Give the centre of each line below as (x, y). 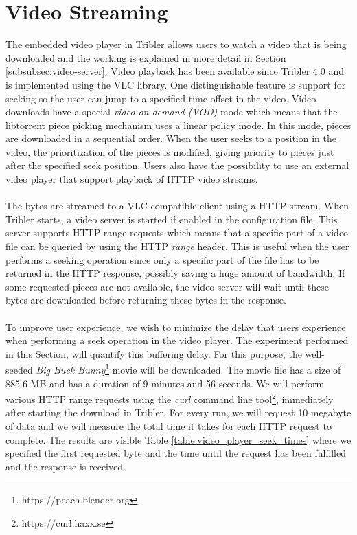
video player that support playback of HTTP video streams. (132, 179)
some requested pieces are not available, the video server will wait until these (168, 286)
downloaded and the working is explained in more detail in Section (146, 57)
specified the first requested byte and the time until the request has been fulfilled (176, 453)
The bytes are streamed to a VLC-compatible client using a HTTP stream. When (177, 206)
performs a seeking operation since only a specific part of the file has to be (162, 259)
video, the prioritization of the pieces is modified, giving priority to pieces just (170, 151)
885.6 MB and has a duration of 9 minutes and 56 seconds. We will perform (165, 383)
